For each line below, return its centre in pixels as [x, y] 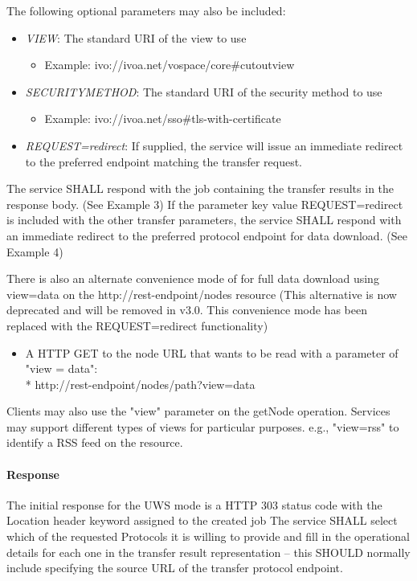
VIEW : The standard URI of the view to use [136, 37]
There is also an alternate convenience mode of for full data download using [193, 278]
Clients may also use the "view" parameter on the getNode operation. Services [198, 411]
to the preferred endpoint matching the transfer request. [164, 161]
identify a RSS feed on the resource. [95, 442]
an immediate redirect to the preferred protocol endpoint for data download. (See [207, 235]
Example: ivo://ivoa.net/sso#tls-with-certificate [163, 119]
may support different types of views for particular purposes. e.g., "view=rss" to [203, 426]
